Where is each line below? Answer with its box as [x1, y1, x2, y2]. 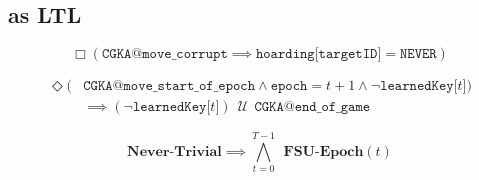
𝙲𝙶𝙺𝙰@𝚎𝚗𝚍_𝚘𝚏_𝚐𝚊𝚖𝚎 [254, 100, 371, 115]
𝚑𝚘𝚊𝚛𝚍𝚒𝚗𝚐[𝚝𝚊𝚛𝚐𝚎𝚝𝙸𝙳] [255, 47, 382, 62]
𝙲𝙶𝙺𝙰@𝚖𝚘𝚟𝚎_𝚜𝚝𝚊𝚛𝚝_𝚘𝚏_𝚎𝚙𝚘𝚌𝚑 [83, 79, 256, 94]
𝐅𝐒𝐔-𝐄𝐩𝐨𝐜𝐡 [283, 145, 364, 160]
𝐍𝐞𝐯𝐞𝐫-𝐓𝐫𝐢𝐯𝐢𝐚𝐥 [127, 145, 222, 160]
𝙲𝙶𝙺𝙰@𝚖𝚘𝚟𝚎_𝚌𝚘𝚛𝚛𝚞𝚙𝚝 [101, 47, 228, 62]
